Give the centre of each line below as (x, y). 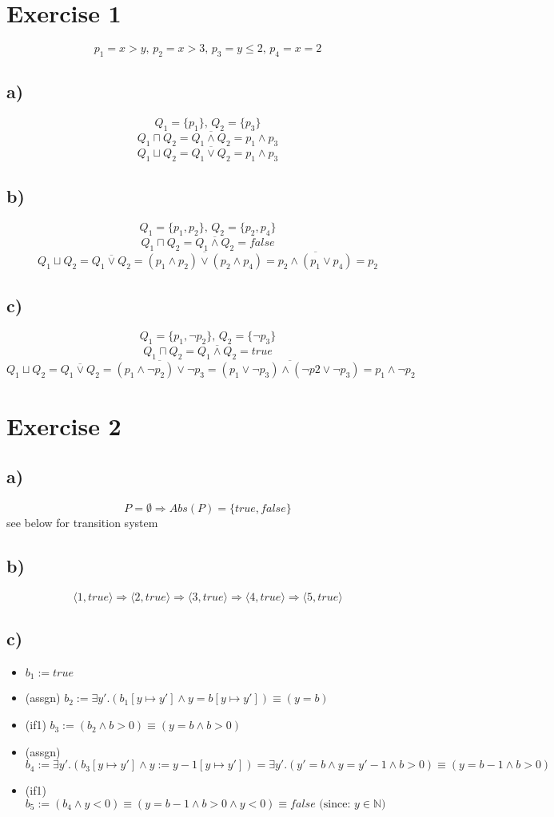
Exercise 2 (64, 425)
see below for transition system (82, 522)
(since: (335, 804)
